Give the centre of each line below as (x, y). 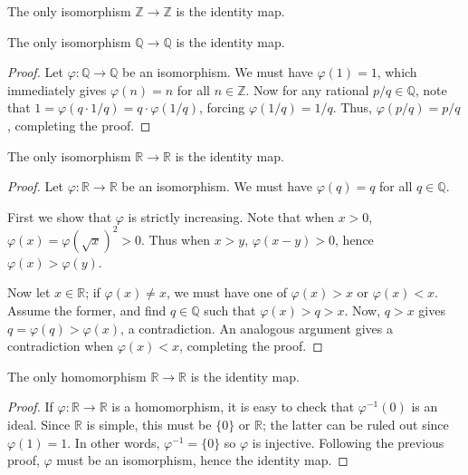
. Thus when (176, 239)
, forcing (222, 107)
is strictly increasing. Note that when (231, 216)
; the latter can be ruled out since (355, 424)
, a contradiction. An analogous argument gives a (257, 328)
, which (397, 72)
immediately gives (57, 89)
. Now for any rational (307, 89)
